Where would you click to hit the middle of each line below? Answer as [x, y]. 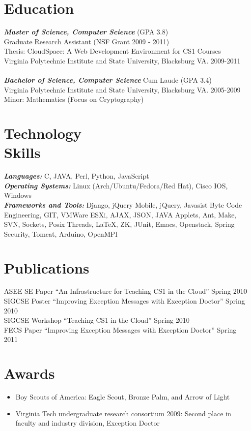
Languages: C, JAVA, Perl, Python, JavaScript [77, 176]
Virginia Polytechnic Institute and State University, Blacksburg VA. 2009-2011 [122, 60]
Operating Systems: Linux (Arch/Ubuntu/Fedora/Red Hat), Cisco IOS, [116, 185]
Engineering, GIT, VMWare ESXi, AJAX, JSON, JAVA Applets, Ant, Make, [120, 214]
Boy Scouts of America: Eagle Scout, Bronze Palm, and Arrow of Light [123, 397]
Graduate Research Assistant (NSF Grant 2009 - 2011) [87, 41]
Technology [43, 133]
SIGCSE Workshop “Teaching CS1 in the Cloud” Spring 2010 [97, 320]
